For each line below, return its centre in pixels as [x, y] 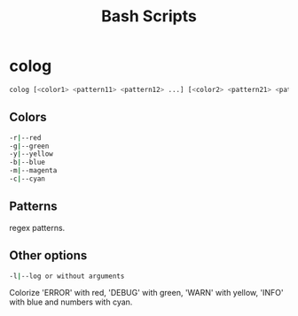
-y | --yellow [31, 154]
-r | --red [25, 138]
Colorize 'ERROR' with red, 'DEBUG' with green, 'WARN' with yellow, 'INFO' [146, 293]
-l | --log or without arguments [67, 276]
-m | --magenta [33, 171]
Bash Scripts [149, 16]
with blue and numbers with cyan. [71, 302]
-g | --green [29, 146]
